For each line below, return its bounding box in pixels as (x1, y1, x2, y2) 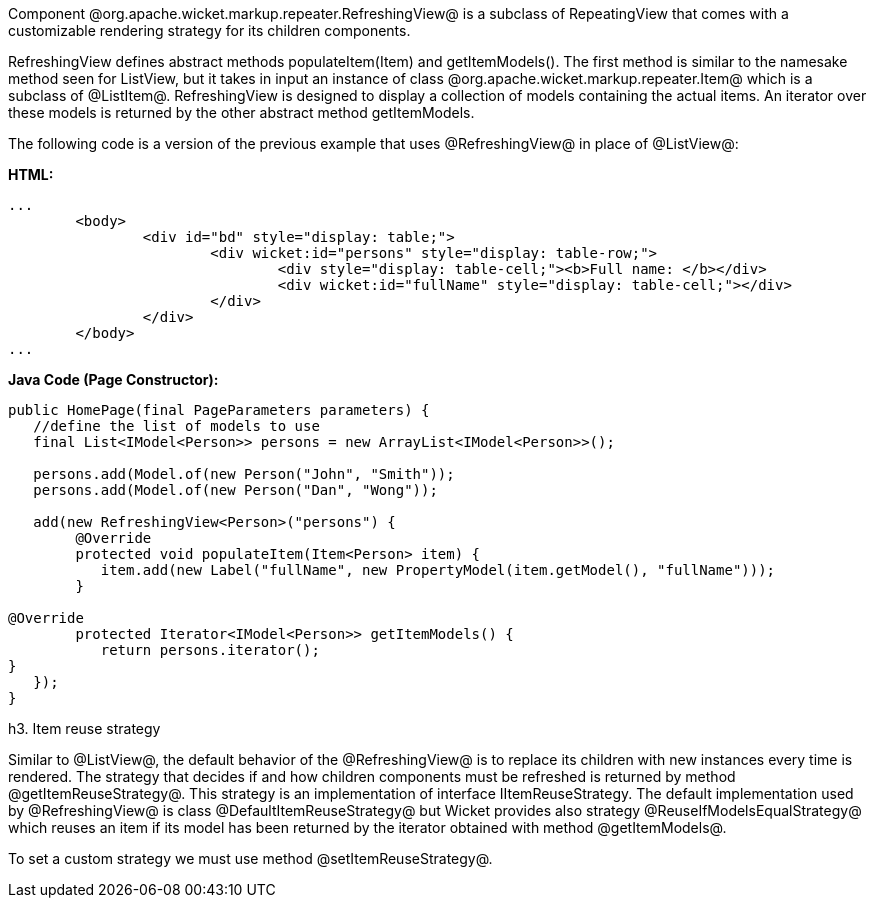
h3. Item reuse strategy (8, 720, 161, 737)
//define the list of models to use (33, 418, 320, 434)
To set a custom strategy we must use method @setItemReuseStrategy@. (8, 850, 493, 867)
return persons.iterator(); (100, 642, 320, 658)
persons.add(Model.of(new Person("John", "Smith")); (33, 466, 455, 482)
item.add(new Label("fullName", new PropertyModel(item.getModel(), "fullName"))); (100, 562, 776, 578)
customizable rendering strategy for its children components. (8, 22, 411, 39)
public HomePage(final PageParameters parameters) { (8, 402, 430, 418)
